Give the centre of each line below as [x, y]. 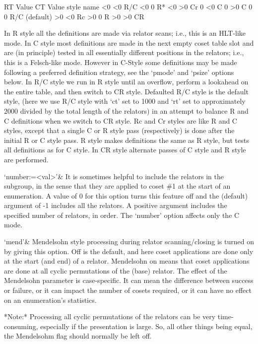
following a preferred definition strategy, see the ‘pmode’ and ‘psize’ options [119, 72]
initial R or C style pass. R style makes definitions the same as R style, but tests [127, 140]
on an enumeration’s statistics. [50, 300]
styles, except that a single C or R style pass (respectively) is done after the [119, 130]
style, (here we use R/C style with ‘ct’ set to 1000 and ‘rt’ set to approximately [125, 101]
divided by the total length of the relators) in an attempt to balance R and [134, 110]
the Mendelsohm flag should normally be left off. [78, 336]
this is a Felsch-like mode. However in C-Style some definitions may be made [121, 62]
